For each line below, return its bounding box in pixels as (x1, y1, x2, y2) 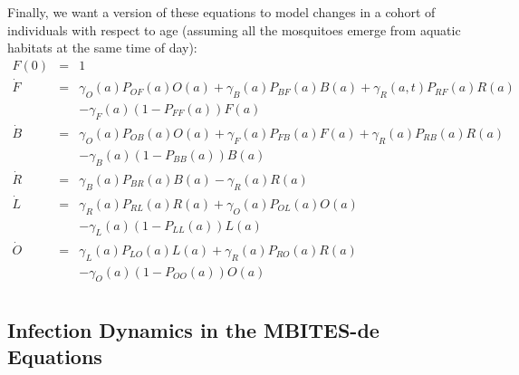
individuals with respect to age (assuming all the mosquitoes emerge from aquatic (7, 20, 461, 39)
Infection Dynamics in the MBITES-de (7, 315, 380, 343)
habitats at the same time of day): (7, 38, 197, 57)
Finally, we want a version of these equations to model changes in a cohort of (7, 3, 436, 21)
